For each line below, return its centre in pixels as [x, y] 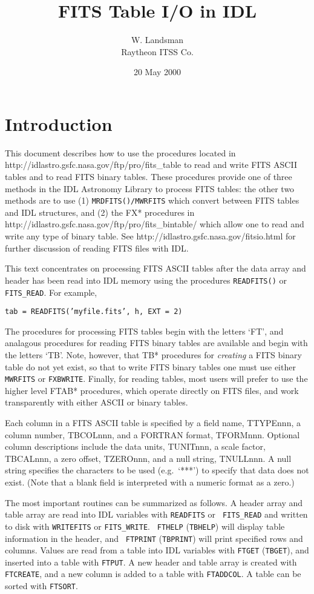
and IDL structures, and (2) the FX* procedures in [100, 212]
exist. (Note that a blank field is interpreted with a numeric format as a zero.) [150, 482]
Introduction [59, 123]
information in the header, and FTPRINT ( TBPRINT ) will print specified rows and [154, 538]
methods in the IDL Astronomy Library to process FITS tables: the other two [150, 188]
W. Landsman [157, 40]
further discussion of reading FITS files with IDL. [97, 248]
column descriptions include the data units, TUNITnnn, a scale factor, [135, 446]
